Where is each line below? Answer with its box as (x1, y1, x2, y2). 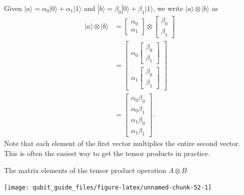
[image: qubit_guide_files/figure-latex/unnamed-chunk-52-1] (4, 184, 212, 191)
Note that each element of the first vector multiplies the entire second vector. (4, 138, 240, 148)
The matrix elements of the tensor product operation (4, 164, 166, 175)
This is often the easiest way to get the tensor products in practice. (4, 148, 210, 158)
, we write (153, 3, 183, 13)
